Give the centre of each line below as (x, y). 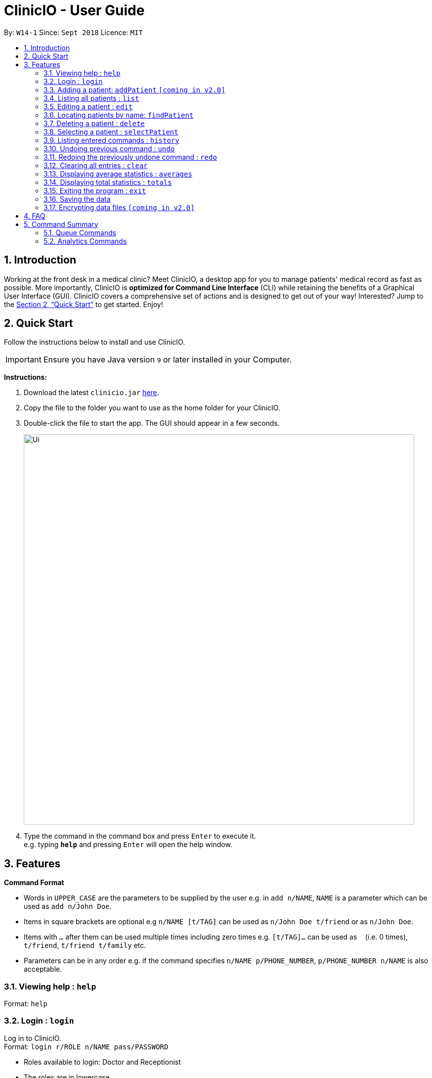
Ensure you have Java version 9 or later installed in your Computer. (168, 360)
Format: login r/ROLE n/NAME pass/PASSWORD (86, 1046)
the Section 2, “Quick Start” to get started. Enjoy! (84, 304)
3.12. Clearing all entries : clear (96, 165)
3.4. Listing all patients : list (91, 98)
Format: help (26, 1004)
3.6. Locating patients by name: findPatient (119, 115)
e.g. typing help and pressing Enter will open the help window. (128, 845)
